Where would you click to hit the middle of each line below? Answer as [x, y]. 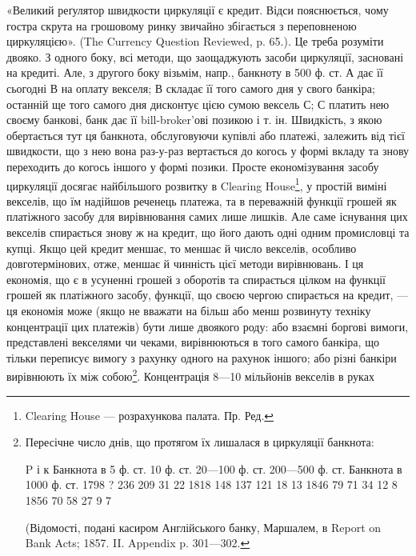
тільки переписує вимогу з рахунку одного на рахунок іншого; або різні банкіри [202, 357]
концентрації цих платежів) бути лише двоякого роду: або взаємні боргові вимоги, [208, 326]
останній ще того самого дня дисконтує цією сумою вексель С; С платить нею [198, 104]
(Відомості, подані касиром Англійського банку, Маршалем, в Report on [203, 527]
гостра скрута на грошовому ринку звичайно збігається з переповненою [182, 25]
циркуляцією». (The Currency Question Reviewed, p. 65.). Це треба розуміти [195, 41]
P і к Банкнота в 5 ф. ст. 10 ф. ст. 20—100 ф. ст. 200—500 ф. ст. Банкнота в [214, 468]
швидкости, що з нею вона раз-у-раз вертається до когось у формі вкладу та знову [208, 151]
